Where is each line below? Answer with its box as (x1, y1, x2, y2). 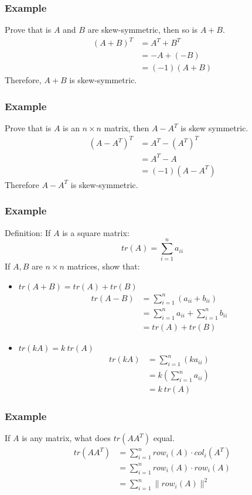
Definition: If (5, 226, 51, 238)
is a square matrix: (62, 226, 130, 238)
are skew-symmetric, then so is (87, 23, 198, 36)
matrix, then (104, 122, 149, 134)
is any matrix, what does (22, 432, 111, 444)
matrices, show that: (67, 260, 140, 272)
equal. (153, 432, 175, 444)
